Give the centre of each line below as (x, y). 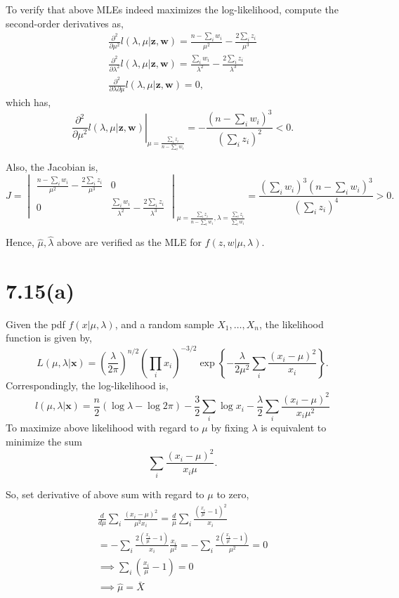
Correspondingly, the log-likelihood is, (87, 385)
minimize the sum (44, 442)
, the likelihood (291, 324)
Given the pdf (35, 324)
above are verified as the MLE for (129, 242)
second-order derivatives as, (65, 23)
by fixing (230, 428)
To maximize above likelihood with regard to (102, 428)
